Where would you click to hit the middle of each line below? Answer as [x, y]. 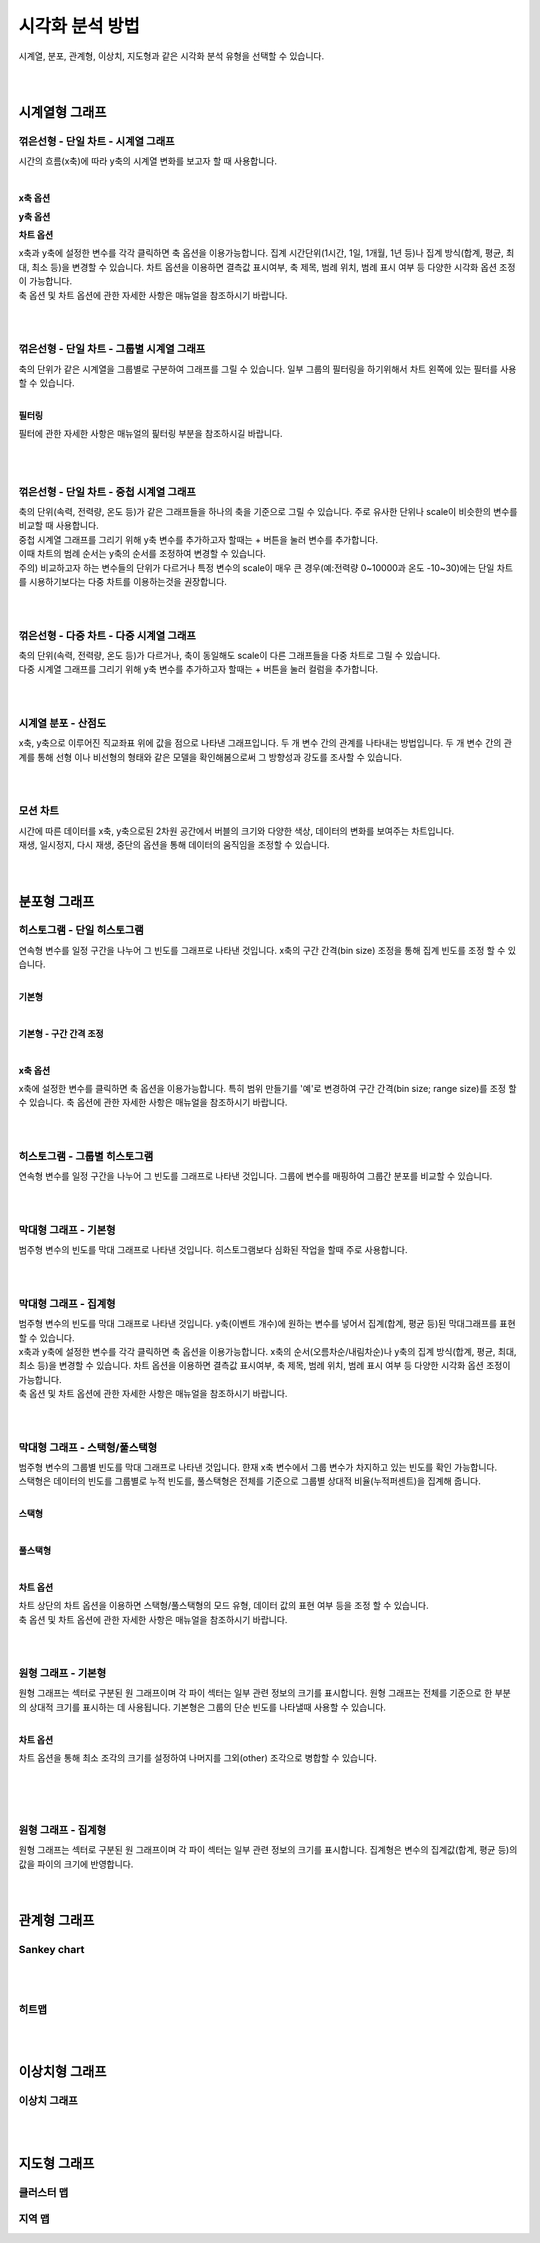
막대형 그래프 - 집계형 [67, 1303]
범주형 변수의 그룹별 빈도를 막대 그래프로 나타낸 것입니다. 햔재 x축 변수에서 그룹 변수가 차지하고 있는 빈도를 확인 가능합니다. [258, 1467]
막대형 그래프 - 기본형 [67, 1230]
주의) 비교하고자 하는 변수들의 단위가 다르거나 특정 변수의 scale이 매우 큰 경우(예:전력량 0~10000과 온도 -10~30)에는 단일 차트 [266, 567]
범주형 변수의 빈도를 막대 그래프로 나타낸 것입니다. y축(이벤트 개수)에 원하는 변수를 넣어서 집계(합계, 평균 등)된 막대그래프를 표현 [267, 1324]
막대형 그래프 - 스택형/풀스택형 [88, 1447]
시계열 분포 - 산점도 [62, 723]
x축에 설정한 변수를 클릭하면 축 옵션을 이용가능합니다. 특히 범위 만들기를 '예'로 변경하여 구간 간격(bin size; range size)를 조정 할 [267, 1088]
